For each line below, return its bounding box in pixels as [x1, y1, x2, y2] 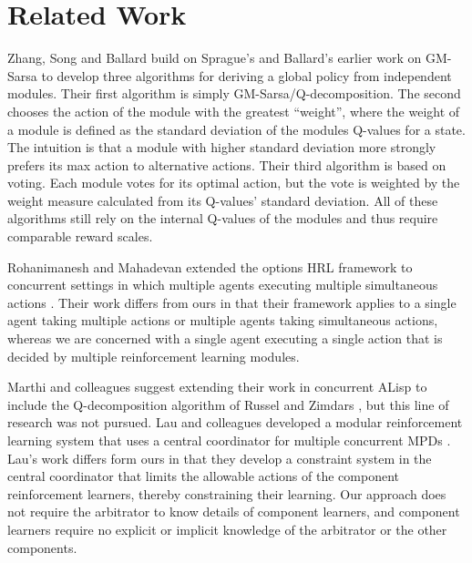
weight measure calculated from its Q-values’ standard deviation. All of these [7, 190, 438, 210]
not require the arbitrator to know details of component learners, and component [7, 502, 460, 521]
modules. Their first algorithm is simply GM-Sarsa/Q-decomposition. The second [7, 84, 461, 103]
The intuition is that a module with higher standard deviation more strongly [7, 138, 436, 157]
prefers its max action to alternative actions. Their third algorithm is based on [7, 155, 446, 174]
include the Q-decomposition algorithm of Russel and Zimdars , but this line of [7, 394, 449, 414]
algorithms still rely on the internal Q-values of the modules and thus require [7, 209, 438, 228]
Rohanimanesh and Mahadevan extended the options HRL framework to [7, 257, 413, 276]
